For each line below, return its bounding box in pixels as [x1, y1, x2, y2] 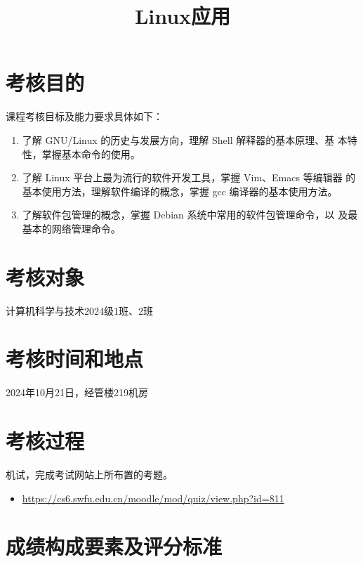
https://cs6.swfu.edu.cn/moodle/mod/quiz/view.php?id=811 [22, 490, 284, 505]
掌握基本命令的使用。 [41, 146, 140, 161]
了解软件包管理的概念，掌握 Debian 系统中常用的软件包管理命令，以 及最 [22, 207, 358, 222]
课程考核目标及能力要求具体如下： [6, 109, 163, 124]
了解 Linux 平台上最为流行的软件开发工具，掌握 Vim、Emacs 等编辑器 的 [22, 170, 356, 185]
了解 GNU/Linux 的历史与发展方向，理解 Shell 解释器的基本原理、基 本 [22, 132, 348, 147]
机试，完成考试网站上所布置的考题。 [6, 467, 173, 482]
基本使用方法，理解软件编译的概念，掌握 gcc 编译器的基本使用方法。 [22, 183, 338, 198]
